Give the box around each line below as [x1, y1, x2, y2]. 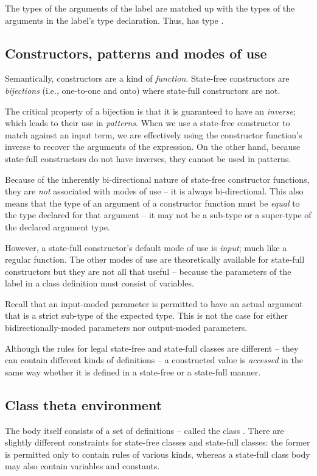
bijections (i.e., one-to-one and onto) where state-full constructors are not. [5, 83, 280, 96]
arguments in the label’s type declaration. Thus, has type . [5, 13, 224, 26]
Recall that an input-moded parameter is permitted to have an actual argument [5, 297, 303, 310]
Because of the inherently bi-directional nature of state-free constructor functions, [5, 172, 310, 185]
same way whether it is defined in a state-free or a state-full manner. [5, 365, 261, 378]
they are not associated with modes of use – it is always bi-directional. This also [5, 185, 304, 197]
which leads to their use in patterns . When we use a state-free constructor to [5, 116, 290, 129]
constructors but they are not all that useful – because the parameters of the [5, 265, 291, 277]
